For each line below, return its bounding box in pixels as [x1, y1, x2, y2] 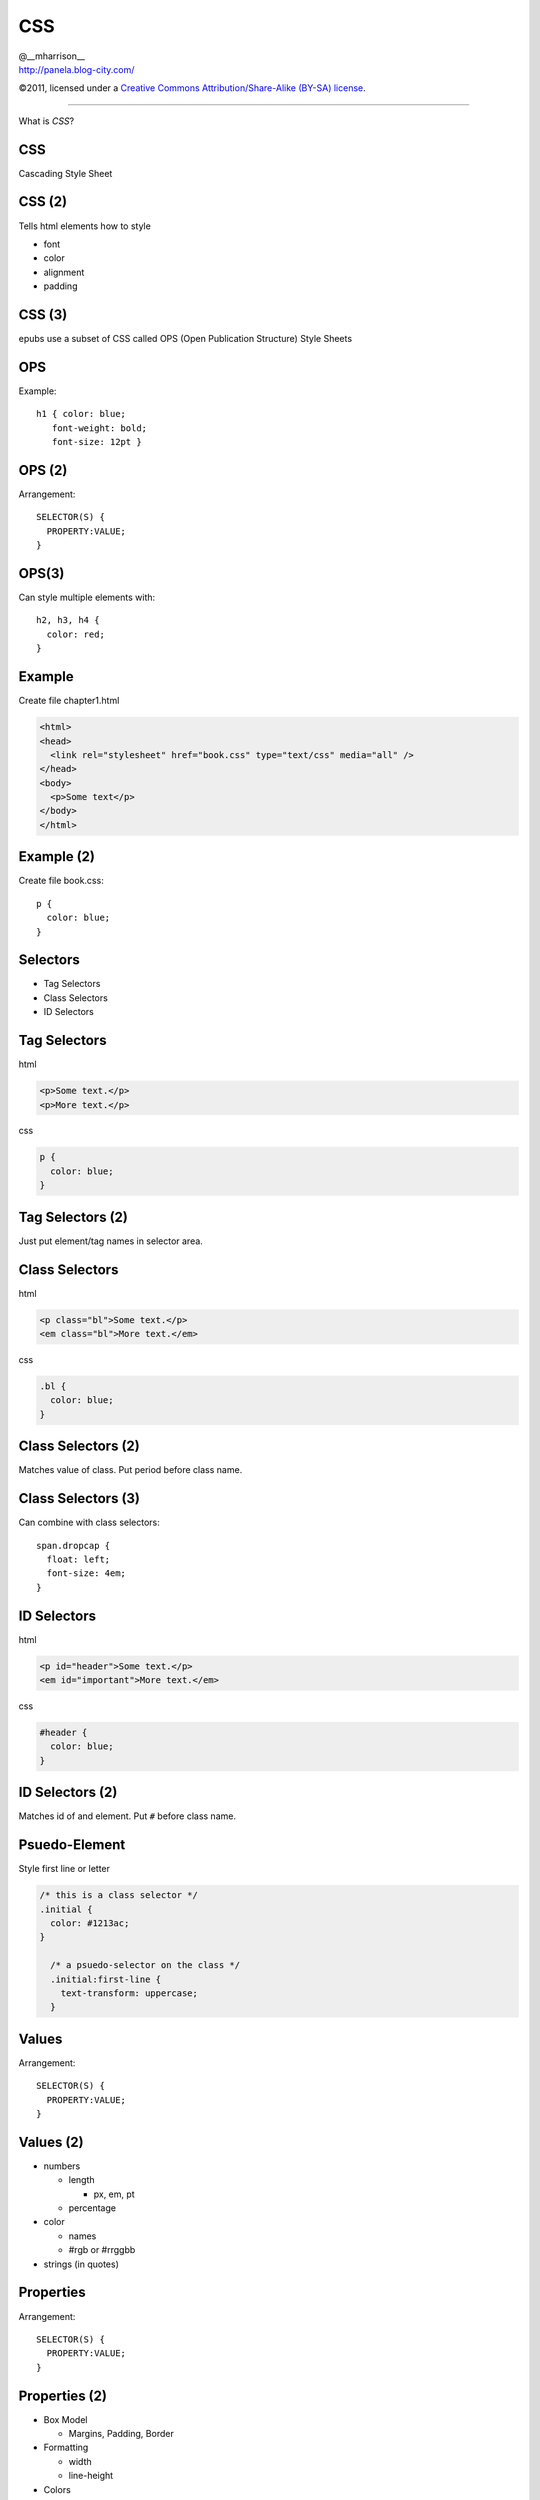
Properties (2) [18, 2387, 107, 2404]
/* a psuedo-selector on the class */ [50, 1960, 240, 1971]
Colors [43, 2483, 72, 2495]
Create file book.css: [18, 875, 104, 887]
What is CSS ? [18, 115, 75, 127]
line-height [68, 2470, 114, 2482]
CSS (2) [18, 193, 68, 210]
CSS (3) [18, 306, 68, 323]
